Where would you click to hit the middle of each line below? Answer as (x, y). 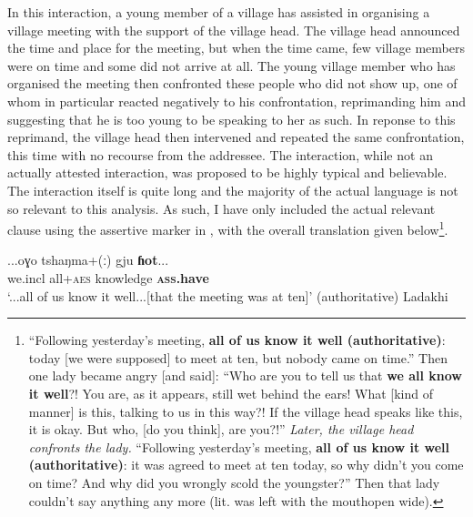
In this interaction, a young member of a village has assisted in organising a (219, 12)
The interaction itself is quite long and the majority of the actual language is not (233, 190)
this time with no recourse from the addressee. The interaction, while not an (220, 154)
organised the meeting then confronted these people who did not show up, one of (232, 83)
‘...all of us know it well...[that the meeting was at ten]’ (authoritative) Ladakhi (228, 295)
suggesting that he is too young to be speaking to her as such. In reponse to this (231, 119)
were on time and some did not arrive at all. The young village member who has (231, 65)
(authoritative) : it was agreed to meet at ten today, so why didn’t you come (246, 465)
